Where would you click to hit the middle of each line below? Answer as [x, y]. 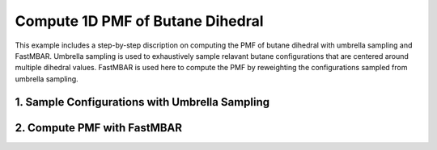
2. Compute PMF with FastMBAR [98, 128]
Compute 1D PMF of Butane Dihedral [139, 21]
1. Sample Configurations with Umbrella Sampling [142, 102]
